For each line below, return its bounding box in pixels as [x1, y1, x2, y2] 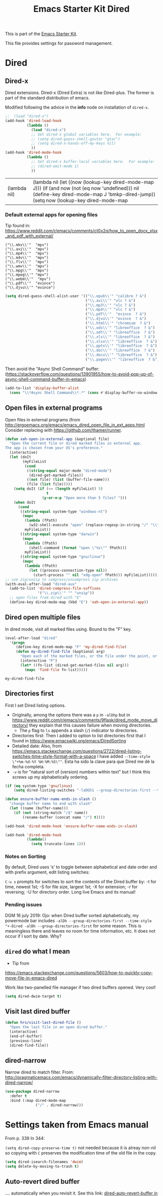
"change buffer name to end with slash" [9, 801, 92, 806]
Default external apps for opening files [5, 211, 98, 218]
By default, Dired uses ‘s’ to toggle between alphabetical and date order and [5, 864, 157, 870]
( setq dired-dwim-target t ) [5, 994, 62, 998]
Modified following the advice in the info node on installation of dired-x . [5, 104, 149, 110]
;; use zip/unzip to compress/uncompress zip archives [5, 577, 118, 582]
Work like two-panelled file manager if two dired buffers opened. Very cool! [5, 984, 156, 990]
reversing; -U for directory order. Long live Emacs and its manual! [5, 889, 136, 895]
